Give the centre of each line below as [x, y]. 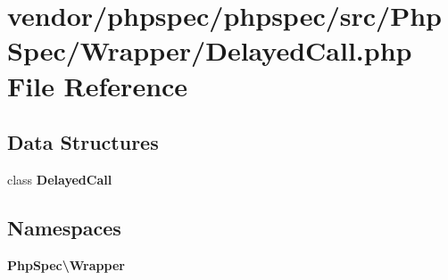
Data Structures [83, 142]
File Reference [98, 85]
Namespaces [64, 227]
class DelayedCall [60, 179]
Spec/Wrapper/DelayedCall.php [210, 50]
